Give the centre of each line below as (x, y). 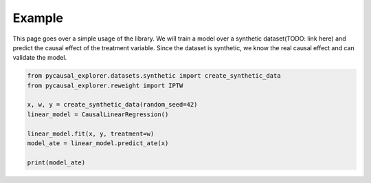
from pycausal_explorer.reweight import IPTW (105, 85)
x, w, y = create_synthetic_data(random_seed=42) (112, 105)
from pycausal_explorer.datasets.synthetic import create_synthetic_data (154, 76)
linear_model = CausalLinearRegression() (98, 114)
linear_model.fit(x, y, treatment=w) (91, 133)
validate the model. (40, 58)
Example (38, 18)
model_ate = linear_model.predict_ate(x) (98, 143)
